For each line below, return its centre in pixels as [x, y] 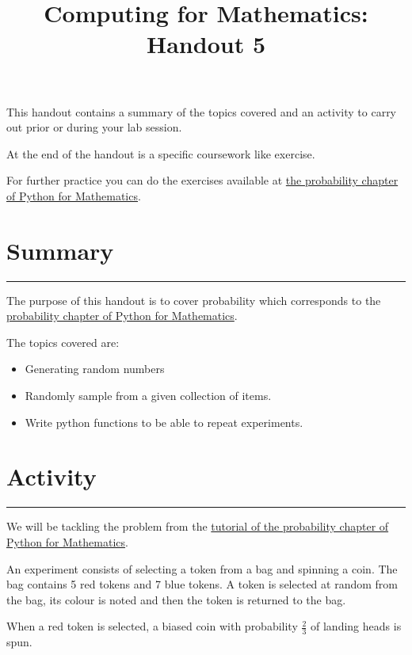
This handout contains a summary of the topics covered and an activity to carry [202, 111]
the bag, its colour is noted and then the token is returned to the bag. [176, 599]
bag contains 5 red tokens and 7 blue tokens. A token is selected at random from [202, 584]
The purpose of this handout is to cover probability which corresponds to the [194, 300]
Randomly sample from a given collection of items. [148, 396]
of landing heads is [356, 626]
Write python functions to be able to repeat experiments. [164, 422]
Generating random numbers [95, 369]
